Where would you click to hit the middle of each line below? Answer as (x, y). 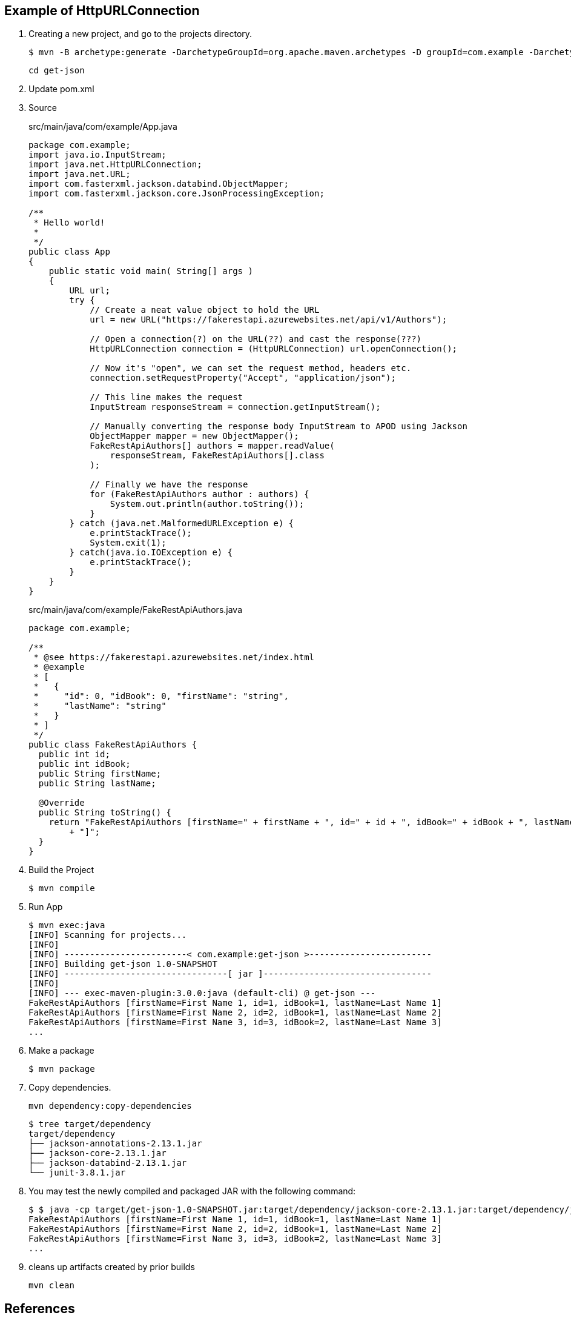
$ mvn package (62, 1069)
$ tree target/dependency (90, 1124)
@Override (61, 803)
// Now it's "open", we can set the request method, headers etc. (251, 368)
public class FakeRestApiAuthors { (113, 745)
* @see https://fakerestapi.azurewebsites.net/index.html (174, 657)
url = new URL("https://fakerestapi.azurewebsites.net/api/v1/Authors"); (269, 320)
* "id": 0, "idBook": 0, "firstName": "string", (161, 696)
